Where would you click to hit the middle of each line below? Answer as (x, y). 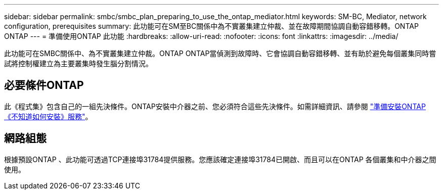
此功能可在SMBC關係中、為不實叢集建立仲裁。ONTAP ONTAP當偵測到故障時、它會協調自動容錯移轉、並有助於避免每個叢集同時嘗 (220, 53)
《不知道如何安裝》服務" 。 (48, 116)
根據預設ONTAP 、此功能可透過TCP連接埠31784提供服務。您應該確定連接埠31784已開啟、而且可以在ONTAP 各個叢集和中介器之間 (220, 159)
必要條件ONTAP (44, 85)
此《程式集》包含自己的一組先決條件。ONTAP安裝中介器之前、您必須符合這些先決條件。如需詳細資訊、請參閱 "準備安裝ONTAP (215, 106)
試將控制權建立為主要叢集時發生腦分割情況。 (78, 63)
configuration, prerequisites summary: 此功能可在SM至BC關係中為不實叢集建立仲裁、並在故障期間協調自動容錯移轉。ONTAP (211, 26)
